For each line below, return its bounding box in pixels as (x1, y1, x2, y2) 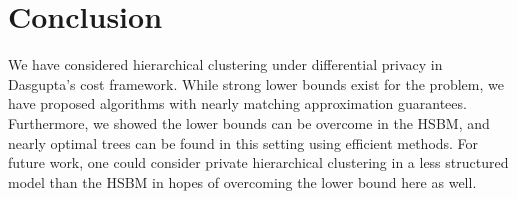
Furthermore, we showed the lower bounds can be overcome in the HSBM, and (8, 112, 490, 133)
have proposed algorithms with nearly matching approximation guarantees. (8, 93, 467, 114)
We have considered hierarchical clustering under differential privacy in (8, 54, 443, 75)
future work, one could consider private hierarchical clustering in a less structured (8, 152, 509, 173)
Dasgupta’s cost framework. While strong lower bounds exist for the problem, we (8, 73, 504, 94)
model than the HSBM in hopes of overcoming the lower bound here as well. (8, 171, 477, 192)
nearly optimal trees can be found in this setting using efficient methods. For (8, 132, 479, 153)
